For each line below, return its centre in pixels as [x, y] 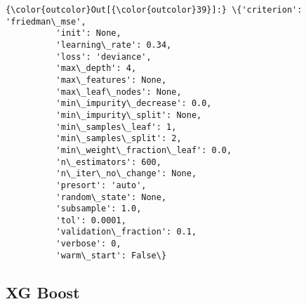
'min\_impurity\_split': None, [129, 115]
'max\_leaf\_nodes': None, [119, 92]
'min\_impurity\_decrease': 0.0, [134, 104]
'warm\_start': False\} [111, 255]
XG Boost [43, 292]
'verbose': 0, [88, 244]
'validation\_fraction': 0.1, [126, 232]
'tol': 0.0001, [91, 220]
